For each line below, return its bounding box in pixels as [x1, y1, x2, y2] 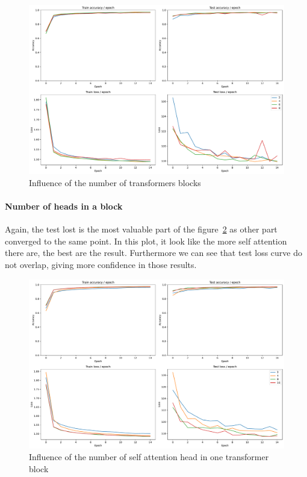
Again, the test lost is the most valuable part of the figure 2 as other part [5, 223, 278, 235]
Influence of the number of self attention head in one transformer [29, 450, 269, 463]
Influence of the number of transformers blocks [29, 176, 201, 189]
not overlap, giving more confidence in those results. [5, 258, 197, 270]
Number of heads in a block [5, 199, 123, 212]
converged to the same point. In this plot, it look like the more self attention [5, 234, 287, 247]
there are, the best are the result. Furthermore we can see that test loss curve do [5, 246, 303, 259]
